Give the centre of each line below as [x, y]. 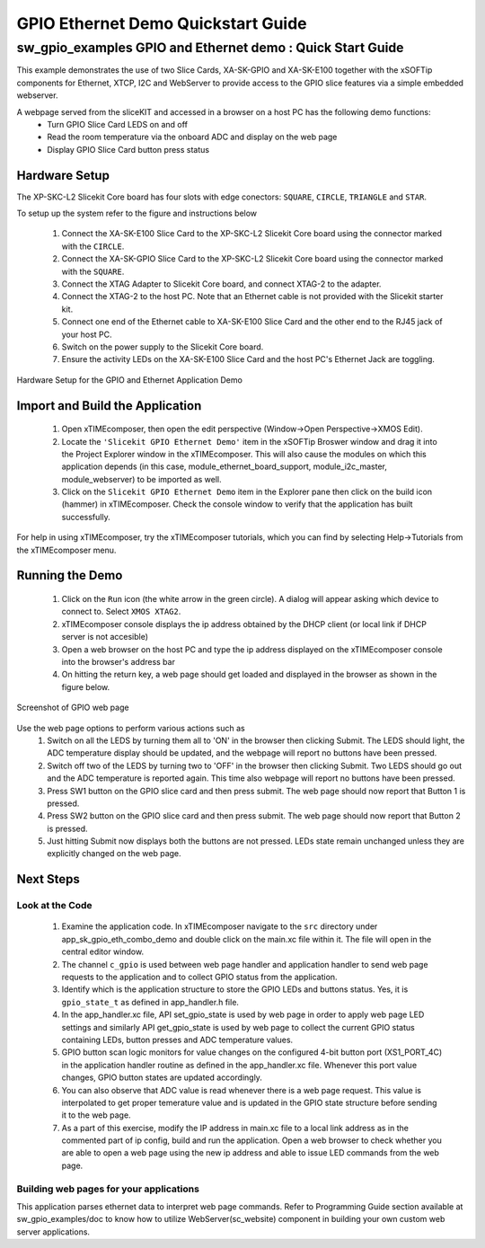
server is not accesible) [105, 637]
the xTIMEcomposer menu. [66, 550]
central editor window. [102, 951]
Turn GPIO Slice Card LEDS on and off [118, 124]
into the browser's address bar [118, 662]
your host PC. [87, 334]
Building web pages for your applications [108, 1189]
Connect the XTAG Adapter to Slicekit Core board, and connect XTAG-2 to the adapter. [221, 284]
